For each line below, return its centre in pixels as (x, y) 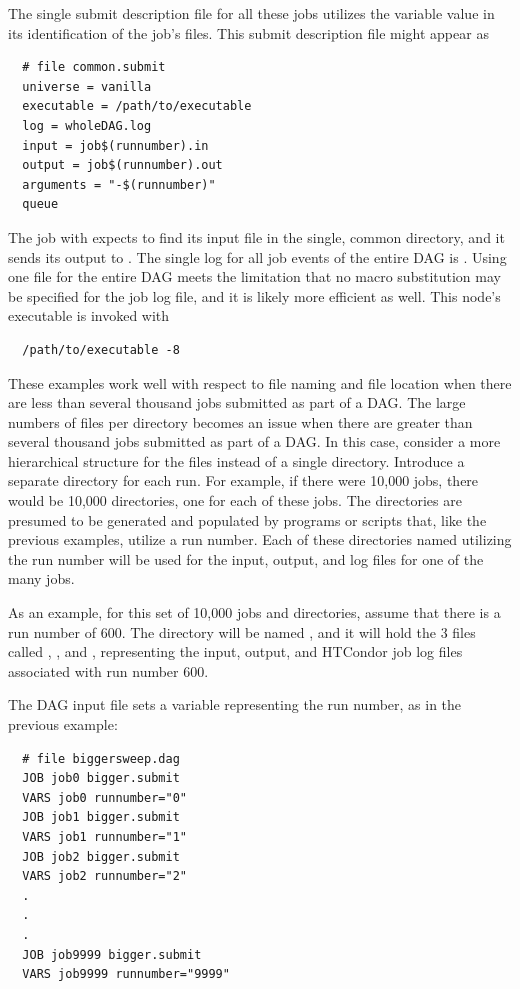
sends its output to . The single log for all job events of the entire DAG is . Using (257, 256)
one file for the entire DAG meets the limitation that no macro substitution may (254, 276)
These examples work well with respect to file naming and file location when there (260, 382)
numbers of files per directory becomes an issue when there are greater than (240, 421)
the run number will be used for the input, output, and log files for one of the (246, 558)
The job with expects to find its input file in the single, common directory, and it (256, 236)
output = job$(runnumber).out (122, 165)
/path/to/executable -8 (101, 349)
